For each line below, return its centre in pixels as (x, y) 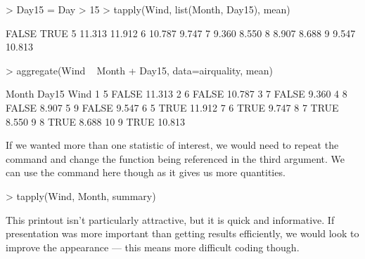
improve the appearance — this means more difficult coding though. (153, 247)
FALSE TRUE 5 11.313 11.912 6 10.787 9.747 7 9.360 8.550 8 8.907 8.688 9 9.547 (181, 33)
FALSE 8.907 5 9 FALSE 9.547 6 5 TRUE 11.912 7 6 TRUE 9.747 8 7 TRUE (172, 107)
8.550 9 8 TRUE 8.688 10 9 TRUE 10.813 (96, 121)
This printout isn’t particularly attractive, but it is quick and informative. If (170, 219)
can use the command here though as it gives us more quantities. (146, 172)
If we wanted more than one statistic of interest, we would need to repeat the (172, 145)
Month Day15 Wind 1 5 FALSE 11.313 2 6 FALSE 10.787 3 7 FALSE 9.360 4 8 (177, 94)
